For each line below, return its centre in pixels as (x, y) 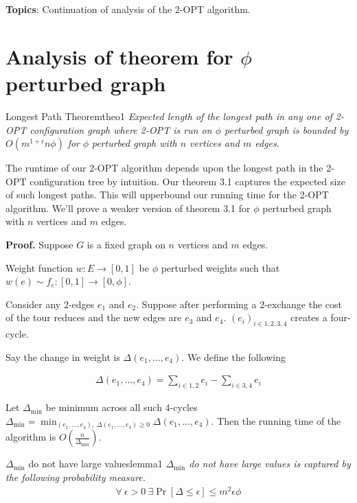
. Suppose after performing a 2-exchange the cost (239, 304)
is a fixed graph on (126, 245)
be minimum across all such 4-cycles (122, 407)
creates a (309, 317)
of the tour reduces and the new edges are (94, 317)
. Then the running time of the (276, 420)
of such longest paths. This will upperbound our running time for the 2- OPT (167, 195)
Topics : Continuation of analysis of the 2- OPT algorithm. (128, 9)
